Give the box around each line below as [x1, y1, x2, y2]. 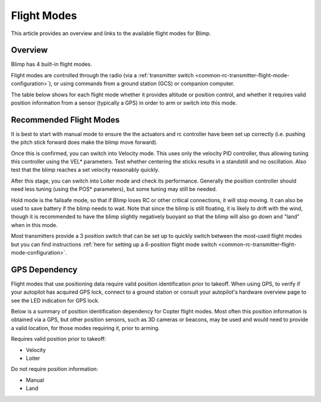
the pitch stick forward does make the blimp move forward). [11, 139, 158, 146]
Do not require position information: [11, 366, 98, 373]
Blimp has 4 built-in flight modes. [11, 61, 92, 68]
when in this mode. [11, 221, 58, 228]
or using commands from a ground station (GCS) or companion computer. [53, 80, 235, 87]
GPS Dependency [11, 265, 78, 275]
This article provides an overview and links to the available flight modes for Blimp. [11, 30, 211, 37]
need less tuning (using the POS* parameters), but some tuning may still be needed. [11, 186, 217, 193]
